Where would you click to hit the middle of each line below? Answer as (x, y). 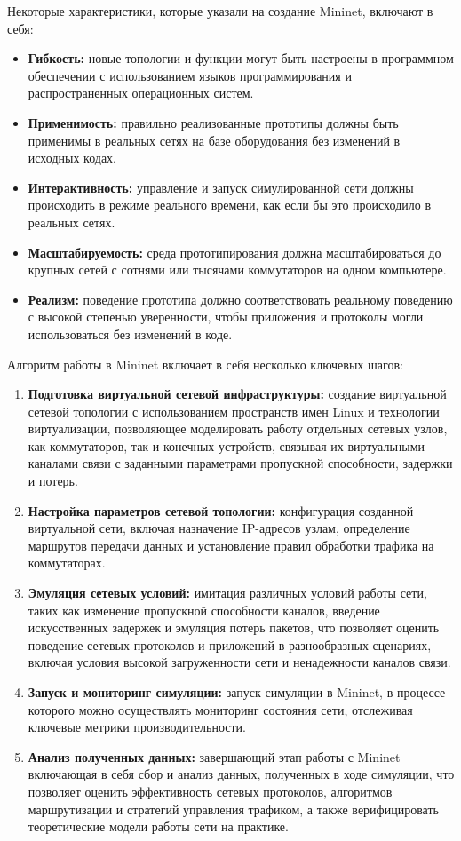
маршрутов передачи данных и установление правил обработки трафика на (231, 545)
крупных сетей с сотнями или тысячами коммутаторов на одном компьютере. (237, 270)
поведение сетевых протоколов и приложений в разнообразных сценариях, (230, 644)
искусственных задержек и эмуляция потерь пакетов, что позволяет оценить (234, 627)
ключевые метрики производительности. (137, 727)
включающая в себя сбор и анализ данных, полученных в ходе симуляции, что (241, 774)
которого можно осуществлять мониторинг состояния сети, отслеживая (220, 709)
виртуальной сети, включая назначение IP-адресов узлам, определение (219, 528)
